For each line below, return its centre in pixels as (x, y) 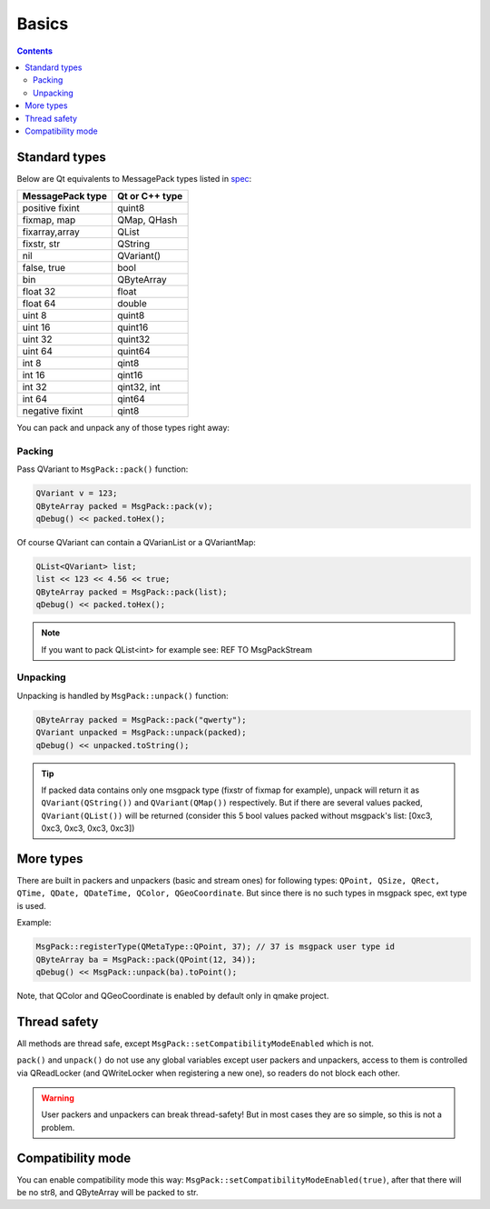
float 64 (39, 304)
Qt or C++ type (150, 196)
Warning (58, 1098)
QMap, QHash (147, 220)
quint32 (133, 339)
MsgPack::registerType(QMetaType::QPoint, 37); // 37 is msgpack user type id (215, 947)
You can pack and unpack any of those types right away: (123, 428)
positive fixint (51, 208)
